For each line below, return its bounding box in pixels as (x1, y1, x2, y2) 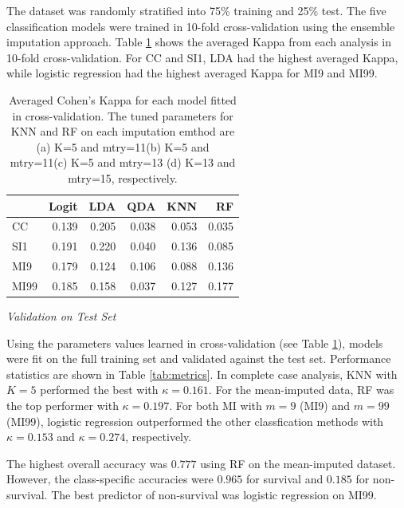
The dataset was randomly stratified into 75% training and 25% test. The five (6, 2, 386, 18)
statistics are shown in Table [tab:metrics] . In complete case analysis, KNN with (6, 365, 398, 382)
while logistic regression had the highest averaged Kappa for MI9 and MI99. (6, 65, 378, 81)
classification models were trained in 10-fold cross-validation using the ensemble (6, 18, 395, 34)
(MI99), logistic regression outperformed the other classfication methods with (6, 412, 384, 429)
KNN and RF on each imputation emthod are (10, 123, 235, 140)
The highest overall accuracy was (6, 455, 168, 471)
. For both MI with (169, 396, 262, 413)
